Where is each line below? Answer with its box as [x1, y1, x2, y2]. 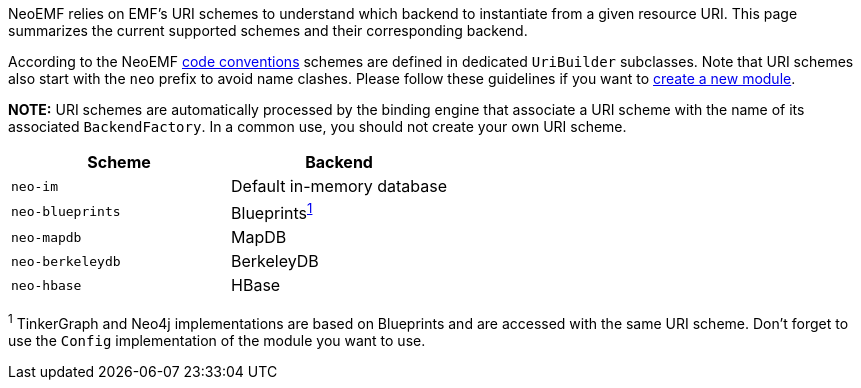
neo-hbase [11, 277, 82, 293]
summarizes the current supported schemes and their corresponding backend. [8, 22, 528, 39]
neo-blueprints [11, 204, 121, 220]
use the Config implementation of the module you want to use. [8, 331, 426, 349]
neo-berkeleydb [11, 253, 121, 269]
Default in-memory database [231, 176, 448, 196]
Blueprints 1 [231, 200, 313, 224]
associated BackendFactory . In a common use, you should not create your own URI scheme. [8, 118, 627, 135]
